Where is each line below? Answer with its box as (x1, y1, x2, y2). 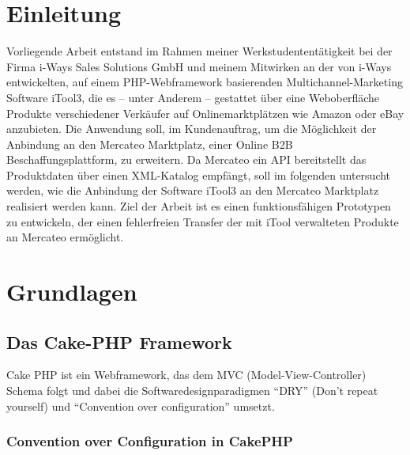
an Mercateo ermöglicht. (6, 229, 124, 245)
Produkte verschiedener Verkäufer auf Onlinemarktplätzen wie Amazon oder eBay (6, 104, 404, 121)
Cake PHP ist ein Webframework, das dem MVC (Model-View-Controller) (6, 366, 367, 383)
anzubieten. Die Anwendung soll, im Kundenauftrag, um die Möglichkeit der (6, 120, 377, 137)
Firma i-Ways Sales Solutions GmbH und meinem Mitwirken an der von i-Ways (6, 58, 392, 74)
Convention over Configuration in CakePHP (6, 431, 293, 451)
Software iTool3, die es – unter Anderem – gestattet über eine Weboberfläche (6, 89, 380, 105)
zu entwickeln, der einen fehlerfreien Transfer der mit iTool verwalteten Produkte (6, 213, 399, 229)
